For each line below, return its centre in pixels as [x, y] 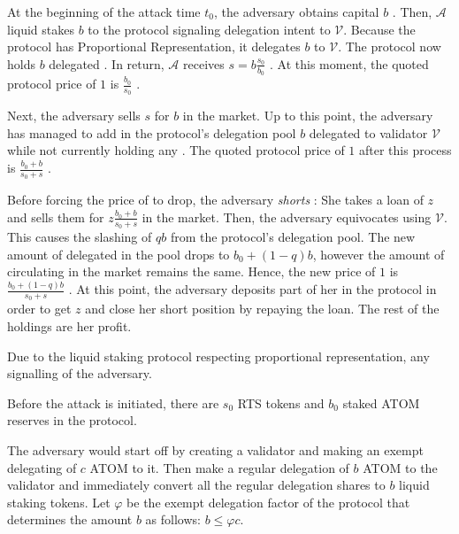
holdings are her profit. [69, 326]
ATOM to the [400, 467]
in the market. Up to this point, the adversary [308, 116]
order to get [39, 309]
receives [204, 63]
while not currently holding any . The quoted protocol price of [176, 150]
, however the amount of [379, 254]
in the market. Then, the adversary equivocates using [287, 217]
